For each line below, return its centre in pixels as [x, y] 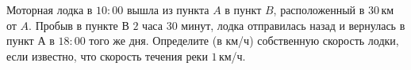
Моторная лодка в [50, 9]
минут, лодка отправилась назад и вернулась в [293, 25]
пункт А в [31, 41]
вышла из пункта [168, 9]
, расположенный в [319, 9]
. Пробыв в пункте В [79, 25]
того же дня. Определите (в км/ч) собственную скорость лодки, [244, 41]
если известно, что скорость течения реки [107, 55]
